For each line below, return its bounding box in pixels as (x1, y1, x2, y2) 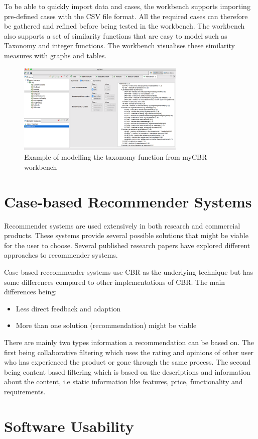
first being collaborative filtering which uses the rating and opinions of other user (4, 347, 253, 357)
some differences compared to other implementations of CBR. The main (4, 276, 225, 287)
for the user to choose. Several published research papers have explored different (4, 240, 250, 250)
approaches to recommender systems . (4, 250, 118, 260)
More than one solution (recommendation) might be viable (16, 320, 197, 331)
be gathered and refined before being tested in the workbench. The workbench (4, 21, 245, 31)
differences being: (4, 286, 57, 297)
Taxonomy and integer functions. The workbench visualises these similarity (4, 40, 235, 51)
